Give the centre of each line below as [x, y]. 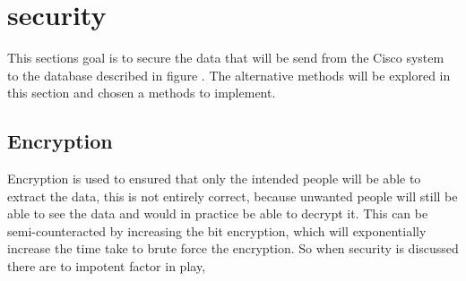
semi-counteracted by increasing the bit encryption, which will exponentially [217, 230]
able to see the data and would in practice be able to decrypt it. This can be [218, 213]
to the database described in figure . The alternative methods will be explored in [229, 75]
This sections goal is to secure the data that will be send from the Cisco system [226, 58]
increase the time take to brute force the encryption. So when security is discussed [233, 248]
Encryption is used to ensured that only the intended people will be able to [214, 179]
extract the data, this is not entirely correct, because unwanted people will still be [233, 196]
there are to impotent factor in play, [107, 266]
